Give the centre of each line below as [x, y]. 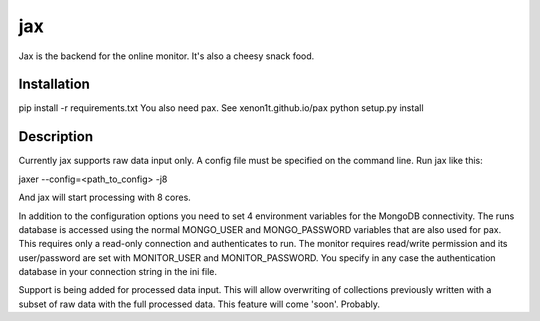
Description [56, 136]
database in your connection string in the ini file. [118, 272]
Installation [54, 84]
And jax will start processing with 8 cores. [105, 197]
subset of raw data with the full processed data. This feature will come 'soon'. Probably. [199, 304]
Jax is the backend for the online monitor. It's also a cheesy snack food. [166, 56]
